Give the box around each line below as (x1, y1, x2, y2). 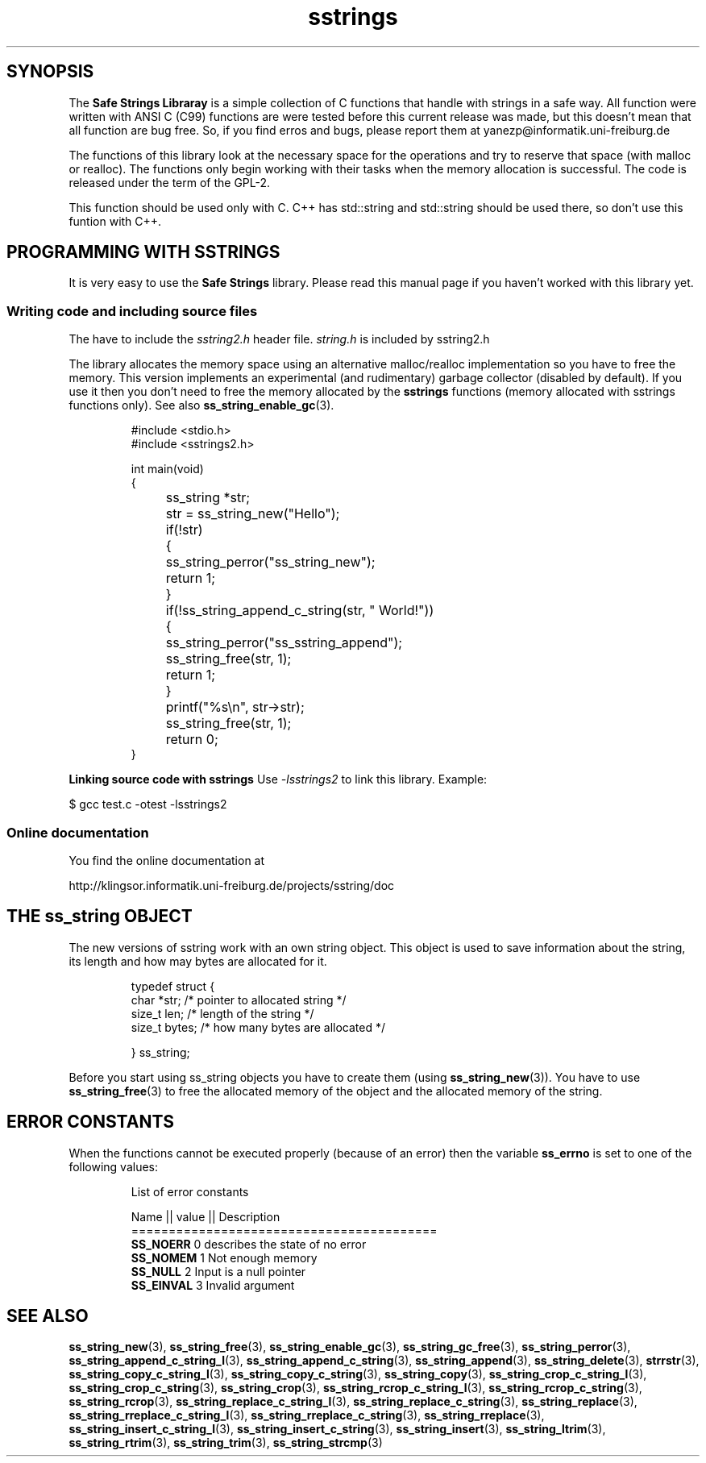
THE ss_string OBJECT (6, 906, 193, 927)
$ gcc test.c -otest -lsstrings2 (69, 797, 227, 812)
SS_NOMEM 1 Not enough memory (131, 1250, 318, 1265)
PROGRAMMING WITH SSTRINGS (6, 242, 280, 263)
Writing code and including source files (6, 302, 258, 319)
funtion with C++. (69, 214, 162, 228)
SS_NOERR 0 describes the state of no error (131, 1236, 367, 1251)
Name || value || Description (131, 1209, 280, 1224)
